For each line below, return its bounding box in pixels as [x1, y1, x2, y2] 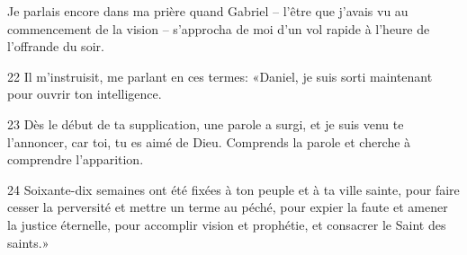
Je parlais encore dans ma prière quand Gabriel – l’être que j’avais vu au [7, 2, 409, 20]
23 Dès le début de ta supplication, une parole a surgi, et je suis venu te [7, 114, 404, 133]
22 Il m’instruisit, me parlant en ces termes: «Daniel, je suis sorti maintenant [7, 66, 433, 85]
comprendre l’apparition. [7, 150, 144, 169]
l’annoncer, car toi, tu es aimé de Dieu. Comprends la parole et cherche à [7, 132, 411, 151]
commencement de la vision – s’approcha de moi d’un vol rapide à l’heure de [7, 19, 430, 38]
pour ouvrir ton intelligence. [7, 84, 162, 103]
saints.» [7, 233, 49, 251]
